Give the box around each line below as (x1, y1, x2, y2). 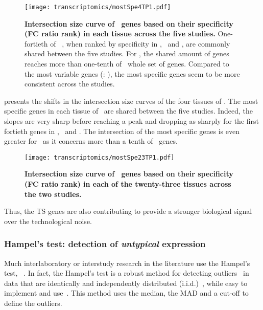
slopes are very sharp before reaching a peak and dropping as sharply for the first (4, 116, 259, 126)
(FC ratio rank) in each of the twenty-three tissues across (25, 179, 231, 189)
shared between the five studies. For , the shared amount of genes (25, 48, 229, 59)
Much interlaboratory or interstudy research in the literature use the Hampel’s (4, 257, 250, 268)
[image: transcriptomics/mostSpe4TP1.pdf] (25, 4, 171, 11)
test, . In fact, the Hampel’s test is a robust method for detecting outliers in (4, 268, 249, 278)
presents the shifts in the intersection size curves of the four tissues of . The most (4, 95, 258, 106)
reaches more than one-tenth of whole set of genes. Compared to (25, 58, 229, 69)
